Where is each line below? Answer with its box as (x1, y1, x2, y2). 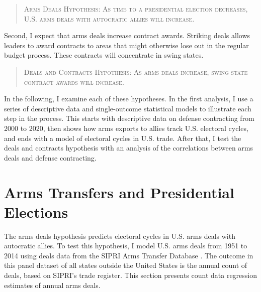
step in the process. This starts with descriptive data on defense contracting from (4, 113, 254, 123)
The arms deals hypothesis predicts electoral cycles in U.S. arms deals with (4, 230, 235, 241)
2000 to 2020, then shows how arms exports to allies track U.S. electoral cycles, (4, 122, 248, 133)
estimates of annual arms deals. (4, 279, 101, 290)
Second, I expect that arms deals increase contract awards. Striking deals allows (4, 30, 250, 41)
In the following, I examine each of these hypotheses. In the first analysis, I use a (4, 93, 253, 104)
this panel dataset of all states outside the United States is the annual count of (4, 260, 247, 270)
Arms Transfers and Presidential (4, 182, 234, 202)
